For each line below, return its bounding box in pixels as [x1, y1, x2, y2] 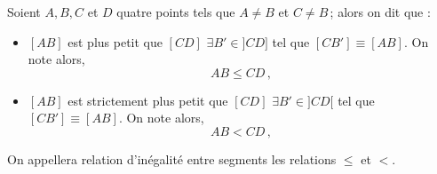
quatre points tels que [116, 3, 235, 20]
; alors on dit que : [330, 3, 431, 20]
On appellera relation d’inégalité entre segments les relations [7, 149, 337, 168]
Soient [7, 3, 41, 20]
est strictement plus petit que [68, 91, 228, 109]
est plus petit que [68, 32, 163, 51]
